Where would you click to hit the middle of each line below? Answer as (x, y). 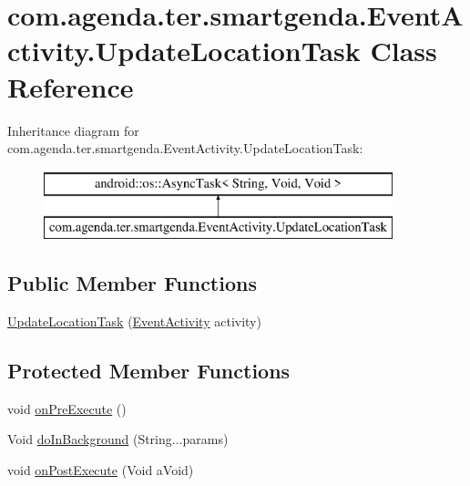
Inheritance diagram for (73, 130)
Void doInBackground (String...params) (118, 439)
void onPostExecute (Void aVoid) (101, 470)
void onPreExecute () (67, 408)
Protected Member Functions (149, 371)
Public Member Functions (132, 283)
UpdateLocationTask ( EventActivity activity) (134, 321)
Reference (71, 86)
